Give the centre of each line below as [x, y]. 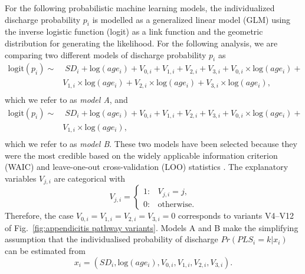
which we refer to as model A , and [66, 99]
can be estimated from [45, 250]
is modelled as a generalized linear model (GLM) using [191, 19]
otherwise [175, 204]
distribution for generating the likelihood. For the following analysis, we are [141, 43]
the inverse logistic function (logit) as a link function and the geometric [134, 31]
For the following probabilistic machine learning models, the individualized [140, 8]
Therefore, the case [39, 215]
